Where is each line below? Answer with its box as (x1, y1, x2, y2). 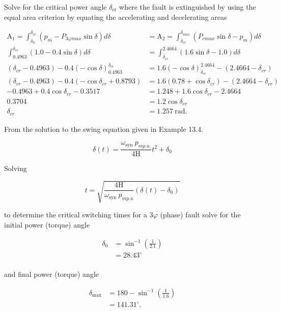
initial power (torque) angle (4, 219, 90, 230)
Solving (4, 163, 27, 174)
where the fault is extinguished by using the (119, 2, 256, 12)
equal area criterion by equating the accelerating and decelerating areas (4, 11, 227, 22)
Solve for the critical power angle (4, 2, 107, 12)
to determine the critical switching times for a (4, 209, 148, 220)
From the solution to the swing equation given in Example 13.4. (4, 123, 204, 134)
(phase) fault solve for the (160, 209, 241, 220)
